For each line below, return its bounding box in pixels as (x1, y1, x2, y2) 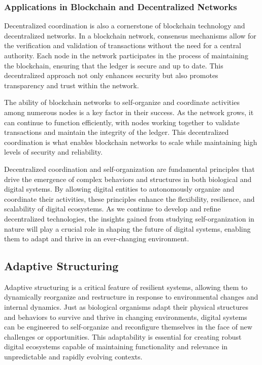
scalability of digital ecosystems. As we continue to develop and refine (4, 203, 221, 214)
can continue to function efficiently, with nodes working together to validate (4, 117, 240, 127)
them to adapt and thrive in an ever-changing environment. (4, 233, 189, 244)
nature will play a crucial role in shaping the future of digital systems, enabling (4, 223, 251, 234)
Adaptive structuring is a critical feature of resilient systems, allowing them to (4, 281, 248, 292)
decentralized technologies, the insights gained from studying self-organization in (4, 213, 254, 224)
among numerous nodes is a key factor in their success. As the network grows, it (4, 106, 254, 117)
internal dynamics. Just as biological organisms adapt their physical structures (4, 302, 248, 312)
